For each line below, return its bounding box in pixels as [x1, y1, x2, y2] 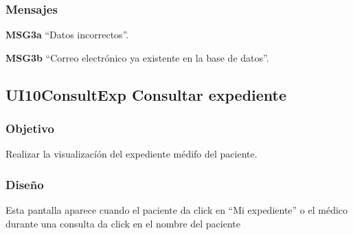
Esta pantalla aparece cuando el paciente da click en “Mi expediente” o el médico [5, 203, 348, 217]
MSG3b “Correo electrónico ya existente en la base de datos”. [5, 50, 269, 64]
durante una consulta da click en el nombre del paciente [5, 216, 240, 230]
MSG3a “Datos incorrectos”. [5, 27, 129, 42]
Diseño [5, 175, 44, 193]
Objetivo [5, 120, 54, 137]
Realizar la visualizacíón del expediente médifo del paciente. [5, 147, 258, 161]
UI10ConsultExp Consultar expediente [5, 84, 287, 105]
